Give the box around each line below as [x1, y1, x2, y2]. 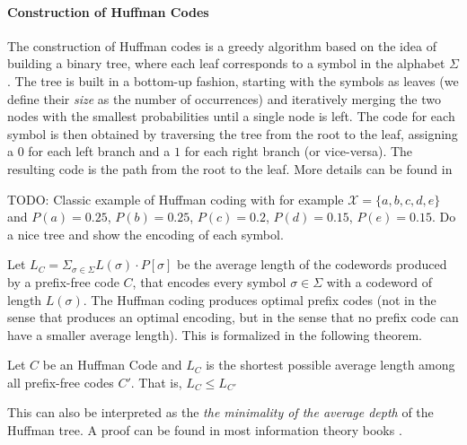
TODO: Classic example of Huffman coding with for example [7, 189, 344, 208]
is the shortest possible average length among [206, 355, 455, 374]
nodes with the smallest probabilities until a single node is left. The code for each [7, 107, 455, 126]
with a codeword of [326, 272, 432, 291]
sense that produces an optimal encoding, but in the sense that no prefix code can [7, 308, 459, 327]
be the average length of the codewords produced [177, 255, 447, 274]
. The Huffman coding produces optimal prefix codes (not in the [83, 290, 436, 309]
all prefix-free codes [7, 372, 114, 391]
